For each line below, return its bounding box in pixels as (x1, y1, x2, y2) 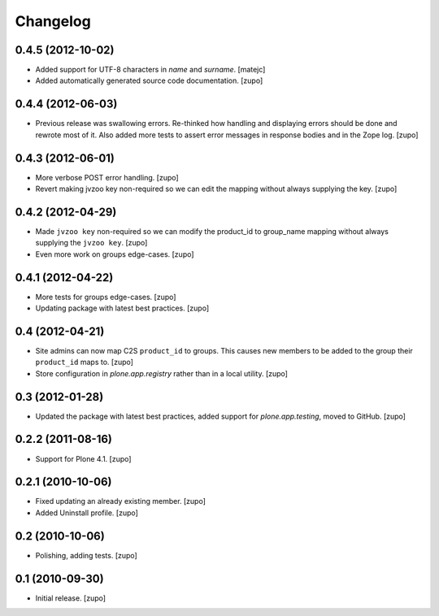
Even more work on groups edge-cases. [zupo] (35, 249, 194, 259)
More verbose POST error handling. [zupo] (35, 172, 179, 182)
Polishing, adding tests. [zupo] (35, 550, 137, 560)
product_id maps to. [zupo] (35, 358, 134, 367)
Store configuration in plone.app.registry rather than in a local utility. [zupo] (35, 368, 289, 378)
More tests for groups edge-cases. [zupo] (35, 292, 176, 301)
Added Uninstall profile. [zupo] (35, 508, 138, 518)
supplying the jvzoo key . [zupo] (35, 238, 148, 248)
